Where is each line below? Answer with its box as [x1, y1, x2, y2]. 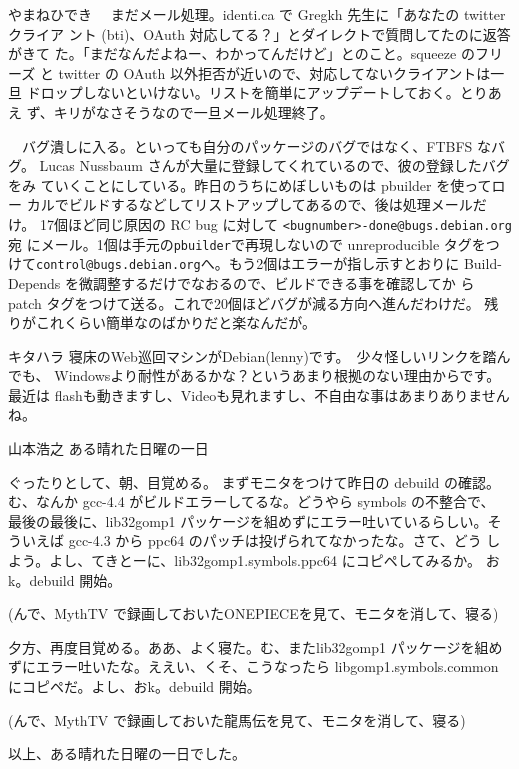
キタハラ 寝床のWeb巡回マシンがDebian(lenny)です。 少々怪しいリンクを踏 [8, 345, 497, 366]
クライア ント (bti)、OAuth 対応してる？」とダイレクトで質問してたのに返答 [8, 23, 511, 44]
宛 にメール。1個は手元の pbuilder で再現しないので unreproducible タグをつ [8, 233, 500, 254]
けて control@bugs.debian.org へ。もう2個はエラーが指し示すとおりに [8, 253, 460, 274]
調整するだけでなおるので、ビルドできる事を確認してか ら [93, 272, 475, 293]
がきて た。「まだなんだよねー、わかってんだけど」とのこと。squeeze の [8, 43, 475, 64]
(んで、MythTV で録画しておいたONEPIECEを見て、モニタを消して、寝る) [8, 603, 499, 624]
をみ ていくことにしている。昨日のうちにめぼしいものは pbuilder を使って [8, 174, 492, 195]
